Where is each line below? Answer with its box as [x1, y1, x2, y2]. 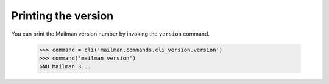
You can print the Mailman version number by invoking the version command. [11, 30, 210, 37]
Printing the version [11, 9, 114, 22]
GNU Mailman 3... [39, 63, 91, 70]
